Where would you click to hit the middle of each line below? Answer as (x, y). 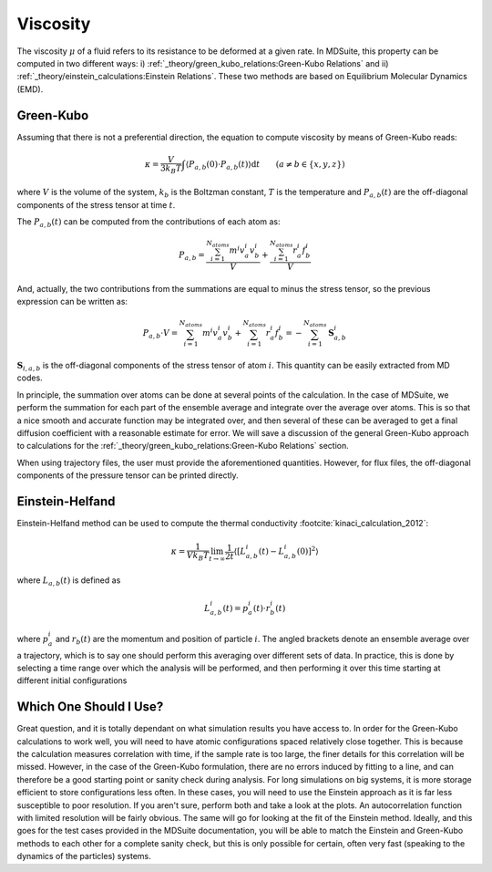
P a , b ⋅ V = (160, 334)
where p (33, 638)
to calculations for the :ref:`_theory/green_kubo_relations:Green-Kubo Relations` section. (183, 446)
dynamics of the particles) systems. (84, 856)
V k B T (198, 556)
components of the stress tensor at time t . (96, 204)
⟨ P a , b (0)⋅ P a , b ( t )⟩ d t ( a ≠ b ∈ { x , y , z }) (265, 166)
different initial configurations (72, 680)
